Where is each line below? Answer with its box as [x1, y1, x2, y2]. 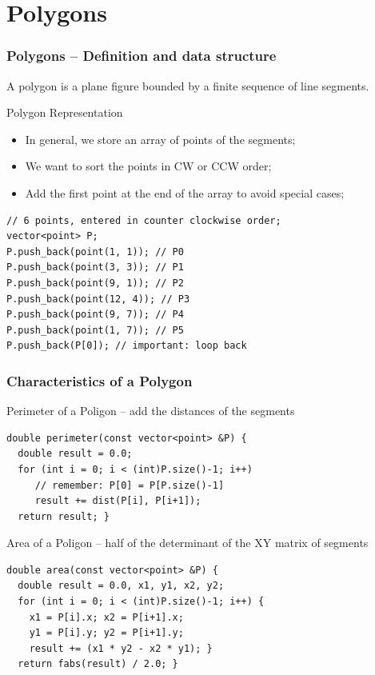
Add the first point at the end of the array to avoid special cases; [25, 184, 345, 201]
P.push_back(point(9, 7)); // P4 [6, 309, 184, 321]
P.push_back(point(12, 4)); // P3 [6, 293, 190, 305]
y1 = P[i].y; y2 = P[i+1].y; [29, 627, 184, 639]
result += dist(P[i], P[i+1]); [34, 495, 201, 507]
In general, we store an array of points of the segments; [25, 130, 296, 147]
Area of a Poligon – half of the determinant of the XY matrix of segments [6, 534, 369, 551]
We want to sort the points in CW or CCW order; [25, 158, 272, 174]
